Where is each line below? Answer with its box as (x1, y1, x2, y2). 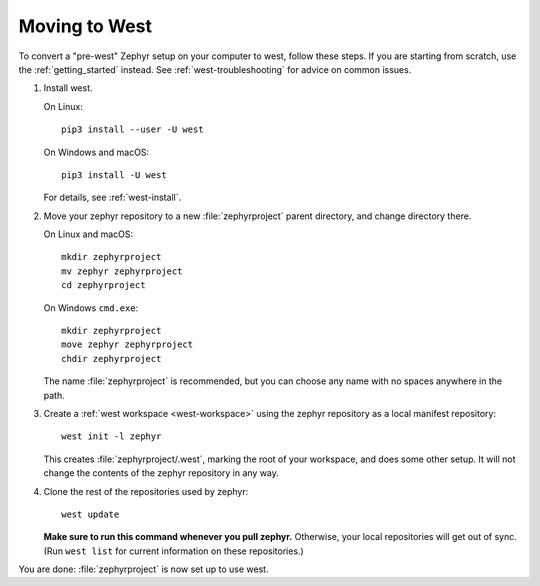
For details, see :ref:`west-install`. (43, 191, 182, 204)
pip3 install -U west (61, 169, 167, 180)
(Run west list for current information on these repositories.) (43, 545, 304, 557)
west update (61, 508, 120, 520)
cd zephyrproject (61, 280, 146, 291)
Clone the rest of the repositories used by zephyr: (43, 485, 249, 497)
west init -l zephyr (61, 431, 162, 442)
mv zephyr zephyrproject (61, 265, 183, 277)
